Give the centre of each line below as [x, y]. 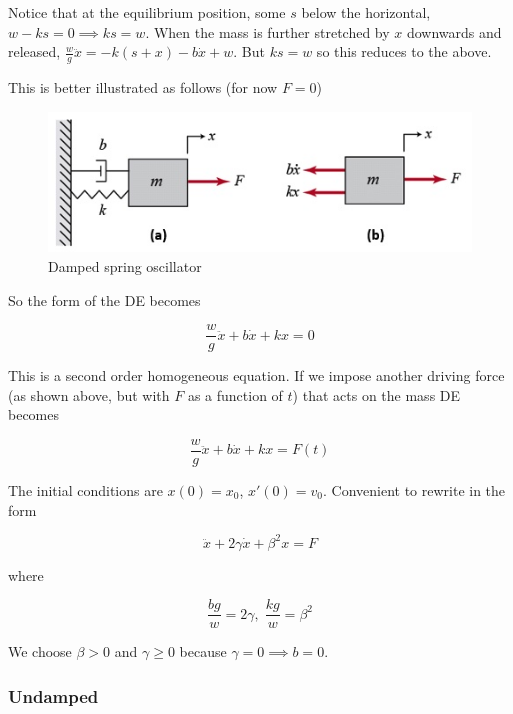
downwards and [454, 31]
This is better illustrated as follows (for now [143, 87]
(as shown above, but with [89, 394]
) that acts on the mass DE [376, 394]
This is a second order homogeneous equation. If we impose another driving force [256, 375]
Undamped [53, 695]
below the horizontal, [366, 12]
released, [34, 51]
